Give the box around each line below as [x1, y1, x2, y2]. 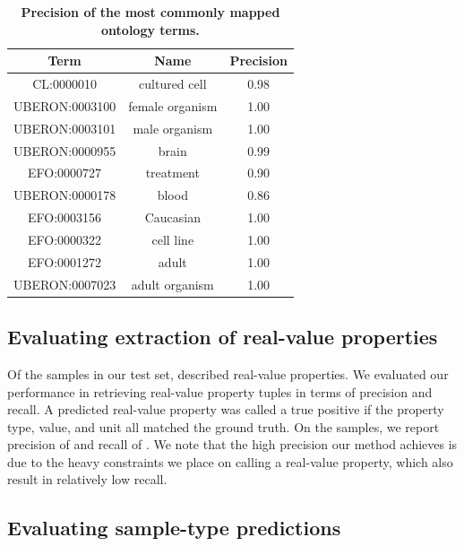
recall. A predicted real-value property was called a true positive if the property [7, 400, 444, 419]
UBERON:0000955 [13, 141, 116, 160]
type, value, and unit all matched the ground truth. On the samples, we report [7, 417, 440, 436]
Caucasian [144, 208, 201, 227]
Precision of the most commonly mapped [21, 3, 280, 21]
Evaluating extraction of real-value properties [7, 323, 438, 351]
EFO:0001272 [28, 252, 102, 271]
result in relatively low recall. [7, 470, 168, 489]
